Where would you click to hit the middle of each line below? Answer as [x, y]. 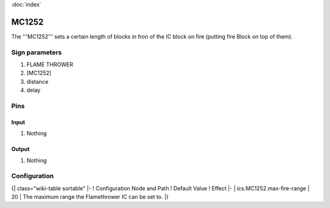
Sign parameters [37, 52]
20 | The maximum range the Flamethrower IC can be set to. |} [90, 197]
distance [38, 81]
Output [20, 149]
